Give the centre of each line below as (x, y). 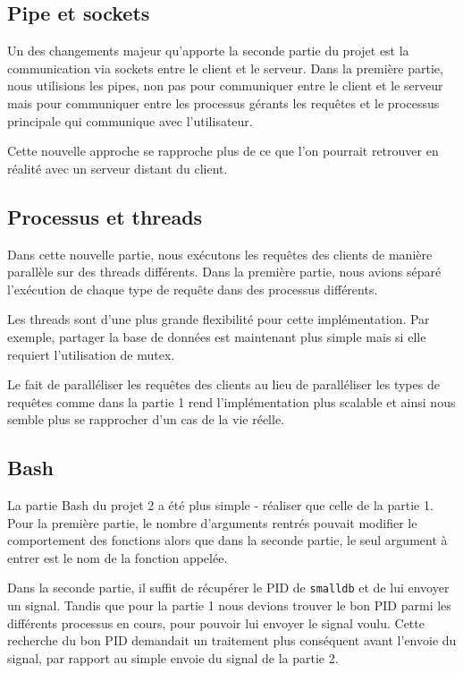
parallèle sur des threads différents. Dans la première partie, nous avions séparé (224, 272)
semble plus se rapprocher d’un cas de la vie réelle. (146, 419)
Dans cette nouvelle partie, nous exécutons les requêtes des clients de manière (220, 254)
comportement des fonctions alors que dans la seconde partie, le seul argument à (227, 540)
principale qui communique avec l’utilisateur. (130, 120)
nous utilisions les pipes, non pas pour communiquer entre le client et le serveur (225, 85)
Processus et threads (105, 216)
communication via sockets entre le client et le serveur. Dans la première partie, (225, 68)
